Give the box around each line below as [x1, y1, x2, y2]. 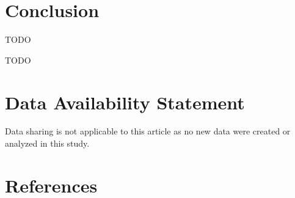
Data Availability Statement [5, 89, 245, 114]
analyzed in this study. [5, 137, 90, 150]
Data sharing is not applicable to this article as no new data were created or [5, 125, 291, 137]
